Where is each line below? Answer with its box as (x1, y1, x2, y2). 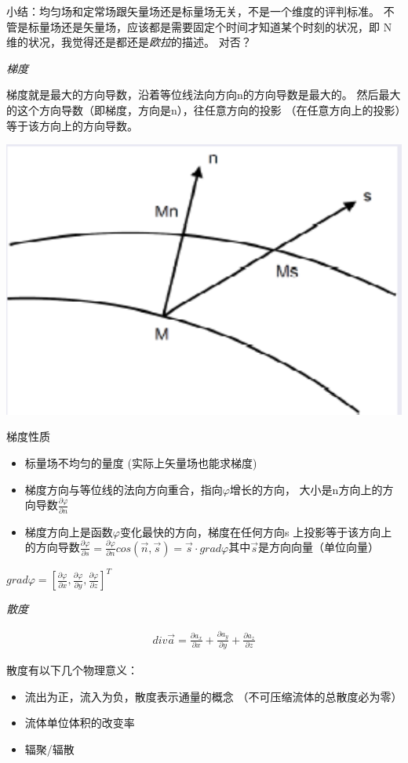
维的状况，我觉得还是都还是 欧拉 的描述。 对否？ (6, 34, 252, 50)
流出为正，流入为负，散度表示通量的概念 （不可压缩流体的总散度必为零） (24, 688, 403, 704)
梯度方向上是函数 (24, 523, 113, 540)
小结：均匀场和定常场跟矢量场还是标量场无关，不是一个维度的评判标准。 (6, 3, 380, 19)
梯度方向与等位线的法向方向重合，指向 (24, 481, 223, 497)
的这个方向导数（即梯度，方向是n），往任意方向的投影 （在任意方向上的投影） (6, 101, 401, 118)
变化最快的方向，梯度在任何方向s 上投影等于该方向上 (119, 523, 392, 540)
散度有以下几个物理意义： (6, 661, 138, 678)
